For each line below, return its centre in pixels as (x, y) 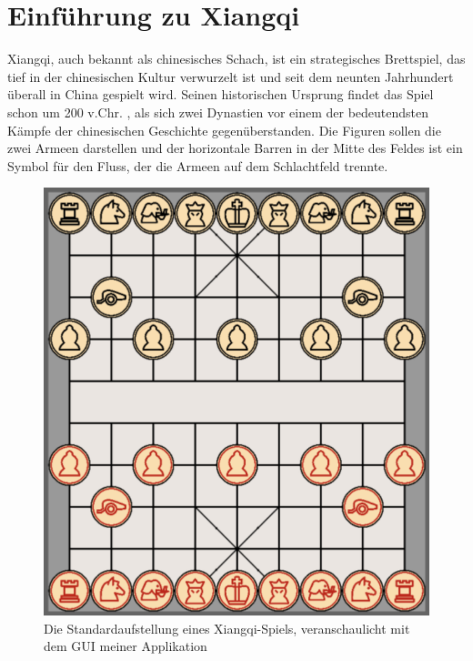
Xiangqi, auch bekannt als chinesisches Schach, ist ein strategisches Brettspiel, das (236, 59)
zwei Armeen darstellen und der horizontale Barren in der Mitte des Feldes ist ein (235, 148)
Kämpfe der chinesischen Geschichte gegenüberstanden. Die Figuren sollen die (224, 130)
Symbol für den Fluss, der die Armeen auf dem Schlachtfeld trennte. (198, 165)
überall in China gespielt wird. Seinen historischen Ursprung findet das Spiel (221, 94)
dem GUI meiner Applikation (126, 646)
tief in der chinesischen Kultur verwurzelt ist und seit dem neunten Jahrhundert (231, 76)
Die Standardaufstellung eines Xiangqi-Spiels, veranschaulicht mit (227, 628)
